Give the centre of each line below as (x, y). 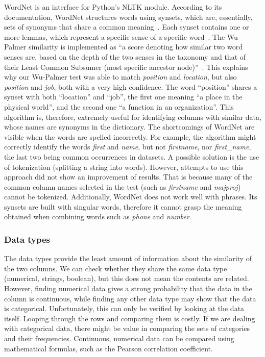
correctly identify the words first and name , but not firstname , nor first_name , (128, 147)
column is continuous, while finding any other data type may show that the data (130, 298)
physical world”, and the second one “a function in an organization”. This (119, 106)
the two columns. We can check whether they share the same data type (116, 268)
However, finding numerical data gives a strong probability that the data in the (128, 288)
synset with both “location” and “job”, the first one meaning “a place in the (123, 97)
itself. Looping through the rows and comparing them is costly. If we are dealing (130, 318)
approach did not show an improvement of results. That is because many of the (128, 177)
